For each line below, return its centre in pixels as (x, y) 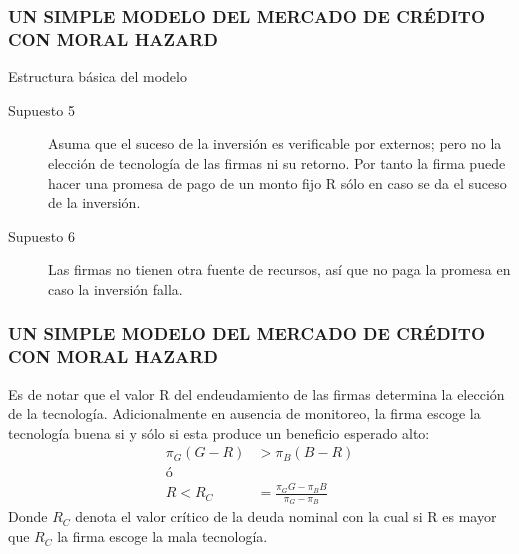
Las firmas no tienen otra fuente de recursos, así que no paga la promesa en (279, 269)
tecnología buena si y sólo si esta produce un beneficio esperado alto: (219, 432)
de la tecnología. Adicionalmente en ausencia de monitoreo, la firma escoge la (244, 413)
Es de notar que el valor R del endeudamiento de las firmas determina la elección (256, 393)
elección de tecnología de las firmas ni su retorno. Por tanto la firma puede (277, 162)
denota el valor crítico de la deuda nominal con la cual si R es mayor (286, 516)
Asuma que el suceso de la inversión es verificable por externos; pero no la (275, 143)
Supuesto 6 (41, 235)
